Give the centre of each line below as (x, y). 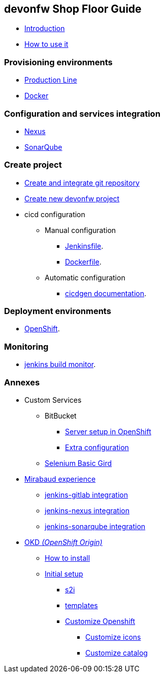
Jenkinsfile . (84, 246)
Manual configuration (80, 230)
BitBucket (61, 415)
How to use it (46, 44)
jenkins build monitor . (60, 364)
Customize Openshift (100, 621)
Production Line (51, 80)
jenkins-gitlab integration (86, 494)
